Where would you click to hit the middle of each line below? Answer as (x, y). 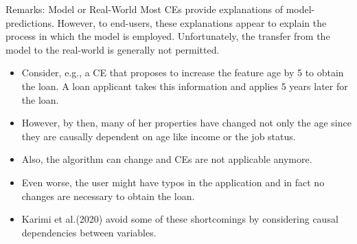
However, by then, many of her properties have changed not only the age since (186, 123)
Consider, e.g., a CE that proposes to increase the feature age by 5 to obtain (183, 73)
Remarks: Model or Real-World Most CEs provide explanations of (144, 9)
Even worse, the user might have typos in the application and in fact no (173, 182)
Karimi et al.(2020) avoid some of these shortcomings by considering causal (180, 219)
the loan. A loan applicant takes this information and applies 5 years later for (185, 86)
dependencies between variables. (89, 232)
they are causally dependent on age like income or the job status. (159, 136)
